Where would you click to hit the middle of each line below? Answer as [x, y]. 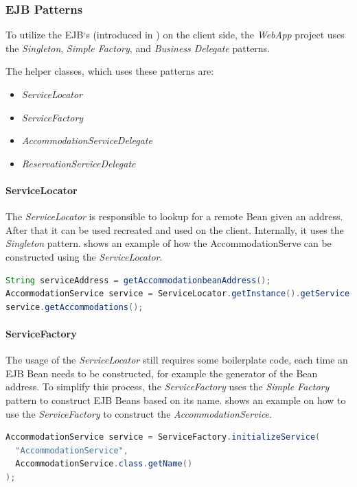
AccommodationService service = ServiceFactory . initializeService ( [163, 437]
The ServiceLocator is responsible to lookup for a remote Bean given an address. [174, 216]
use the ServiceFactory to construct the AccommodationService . [139, 413]
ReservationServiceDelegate [79, 163]
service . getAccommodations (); [74, 307]
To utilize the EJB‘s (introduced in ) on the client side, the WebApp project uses [175, 35]
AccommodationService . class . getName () [104, 464]
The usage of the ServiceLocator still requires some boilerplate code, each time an [177, 360]
